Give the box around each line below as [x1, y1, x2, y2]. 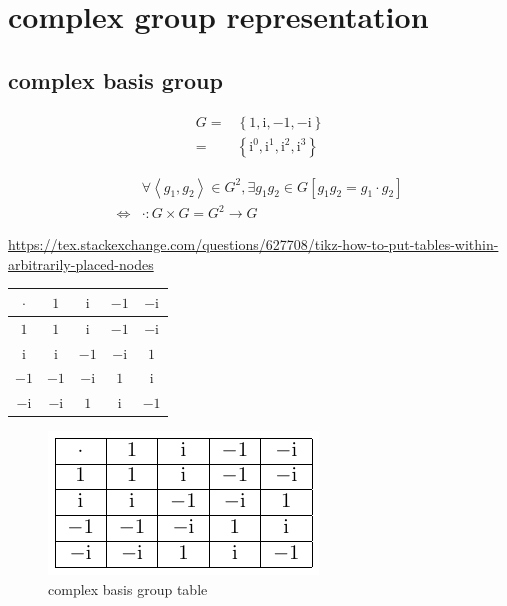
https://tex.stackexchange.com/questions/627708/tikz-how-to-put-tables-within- [8, 234, 499, 255]
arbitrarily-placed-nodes [8, 253, 154, 274]
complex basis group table [48, 578, 208, 599]
